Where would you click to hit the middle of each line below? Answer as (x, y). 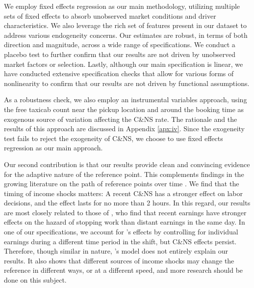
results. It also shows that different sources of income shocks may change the (119, 260)
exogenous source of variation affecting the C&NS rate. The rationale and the (121, 119)
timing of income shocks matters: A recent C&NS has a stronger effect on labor (124, 193)
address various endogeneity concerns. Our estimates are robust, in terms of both (126, 35)
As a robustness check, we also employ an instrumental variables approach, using (126, 100)
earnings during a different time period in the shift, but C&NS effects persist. (120, 241)
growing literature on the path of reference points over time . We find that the (122, 184)
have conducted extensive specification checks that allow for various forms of (119, 73)
